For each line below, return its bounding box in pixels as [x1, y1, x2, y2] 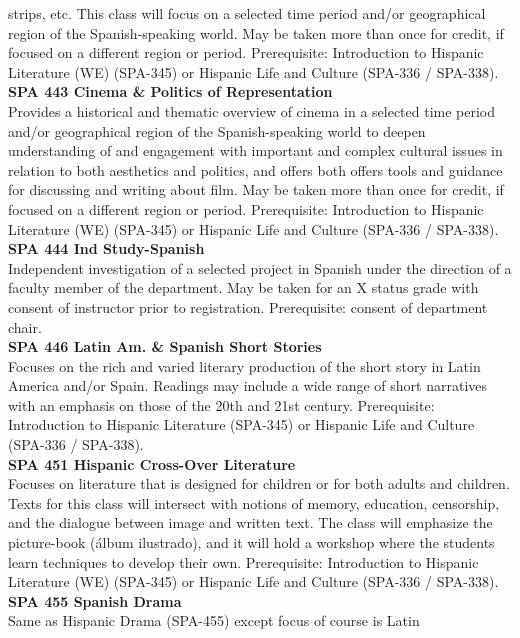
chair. [8, 316, 42, 337]
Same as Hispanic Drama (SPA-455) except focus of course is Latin [8, 610, 420, 631]
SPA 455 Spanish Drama [8, 590, 182, 611]
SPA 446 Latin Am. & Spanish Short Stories [8, 336, 322, 357]
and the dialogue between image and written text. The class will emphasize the [8, 512, 493, 533]
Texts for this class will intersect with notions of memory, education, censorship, [8, 492, 500, 513]
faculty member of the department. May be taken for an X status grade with [8, 277, 479, 298]
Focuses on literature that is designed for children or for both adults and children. [8, 473, 510, 494]
